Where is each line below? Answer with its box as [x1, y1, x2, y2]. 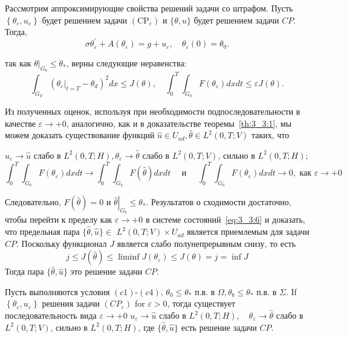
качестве [5, 116, 36, 129]
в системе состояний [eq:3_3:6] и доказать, [145, 213, 305, 226]
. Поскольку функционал [16, 237, 107, 249]
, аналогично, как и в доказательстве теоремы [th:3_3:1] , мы [66, 116, 292, 129]
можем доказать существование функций [5, 129, 155, 141]
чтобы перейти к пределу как [5, 213, 112, 226]
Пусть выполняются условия [5, 285, 110, 298]
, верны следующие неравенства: [66, 57, 187, 69]
